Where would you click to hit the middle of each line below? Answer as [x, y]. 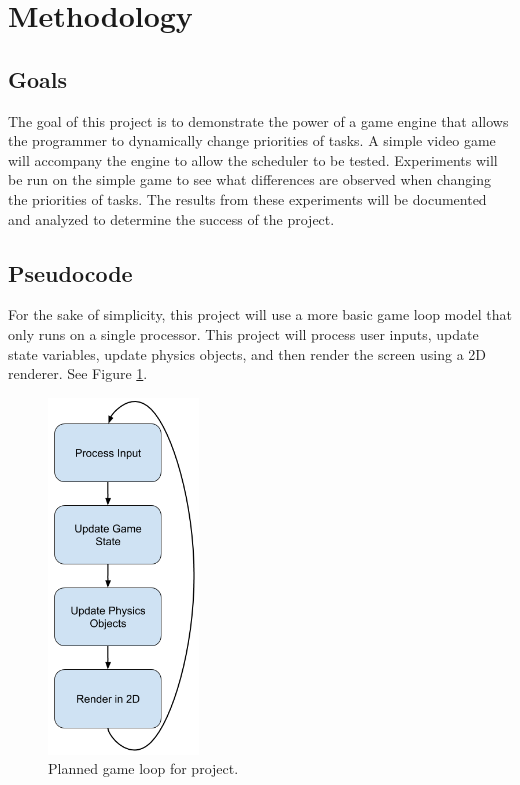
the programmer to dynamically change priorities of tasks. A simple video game [252, 140]
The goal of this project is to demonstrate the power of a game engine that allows [258, 120]
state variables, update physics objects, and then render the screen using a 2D [247, 353]
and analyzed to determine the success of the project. [171, 218]
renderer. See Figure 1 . [78, 373]
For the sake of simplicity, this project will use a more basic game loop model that [260, 314]
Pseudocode [70, 272]
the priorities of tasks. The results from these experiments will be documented [247, 198]
